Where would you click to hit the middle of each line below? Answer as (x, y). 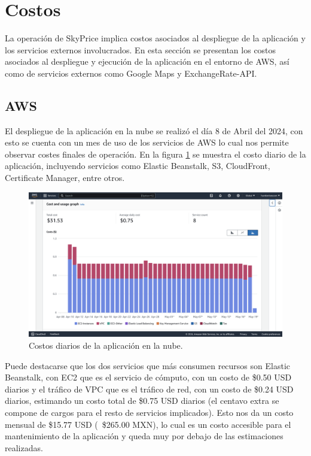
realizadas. (24, 447)
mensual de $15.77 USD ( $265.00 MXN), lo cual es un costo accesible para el (148, 424)
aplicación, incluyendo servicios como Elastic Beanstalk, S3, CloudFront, (138, 166)
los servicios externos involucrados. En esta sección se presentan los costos (141, 49)
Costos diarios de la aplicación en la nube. (106, 345)
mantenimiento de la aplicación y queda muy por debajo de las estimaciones (144, 436)
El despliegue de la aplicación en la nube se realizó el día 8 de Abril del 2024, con (154, 130)
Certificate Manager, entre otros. (65, 178)
